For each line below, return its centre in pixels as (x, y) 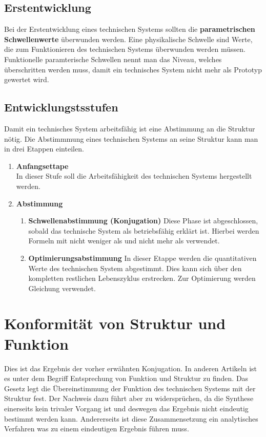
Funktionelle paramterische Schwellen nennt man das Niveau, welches (113, 59)
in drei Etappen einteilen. (44, 149)
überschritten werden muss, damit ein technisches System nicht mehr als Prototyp (133, 69)
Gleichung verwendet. (62, 288)
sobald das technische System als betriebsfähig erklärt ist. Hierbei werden (144, 230)
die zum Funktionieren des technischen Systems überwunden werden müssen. (125, 49)
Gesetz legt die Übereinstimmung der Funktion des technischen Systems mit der (130, 388)
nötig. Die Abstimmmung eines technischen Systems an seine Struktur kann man (131, 138)
